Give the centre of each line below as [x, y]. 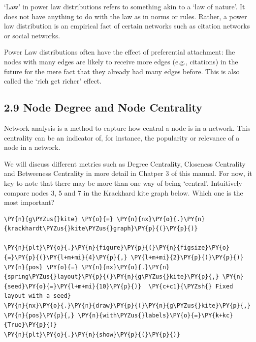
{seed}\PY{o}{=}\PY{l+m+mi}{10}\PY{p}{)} [73, 286]
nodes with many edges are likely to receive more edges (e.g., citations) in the [121, 61]
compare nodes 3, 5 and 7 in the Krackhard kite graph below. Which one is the [124, 192]
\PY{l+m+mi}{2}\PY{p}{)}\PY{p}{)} [187, 258]
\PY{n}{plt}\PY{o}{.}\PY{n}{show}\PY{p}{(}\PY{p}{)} [92, 334]
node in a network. [32, 147]
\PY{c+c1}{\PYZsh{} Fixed [191, 286]
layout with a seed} [38, 296]
